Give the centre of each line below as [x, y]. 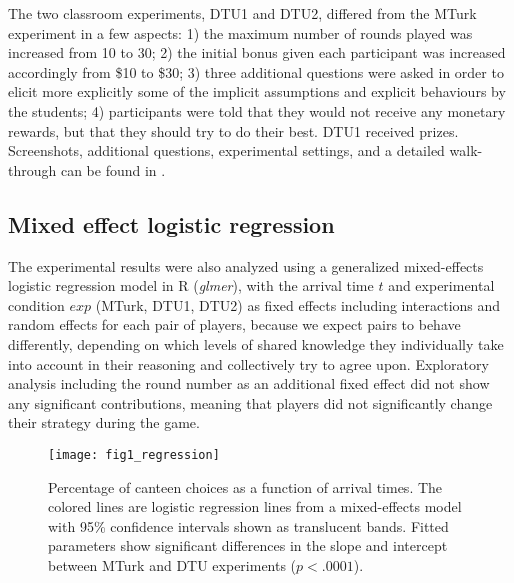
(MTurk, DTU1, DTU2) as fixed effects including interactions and [298, 304]
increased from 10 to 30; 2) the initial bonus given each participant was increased [257, 52]
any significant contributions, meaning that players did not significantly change [250, 402]
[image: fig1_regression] [134, 454]
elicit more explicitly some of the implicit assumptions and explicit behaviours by [257, 91]
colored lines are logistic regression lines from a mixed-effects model [255, 506]
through [32, 169]
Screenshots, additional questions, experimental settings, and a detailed [226, 150]
